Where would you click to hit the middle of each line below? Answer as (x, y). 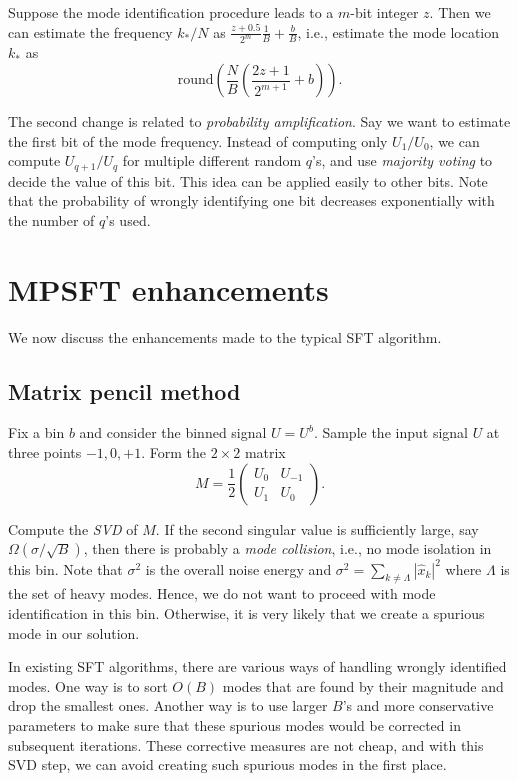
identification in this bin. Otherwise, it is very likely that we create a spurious (246, 613)
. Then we (460, 12)
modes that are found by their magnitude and (363, 685)
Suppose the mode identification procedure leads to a (171, 12)
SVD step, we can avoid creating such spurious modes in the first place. (227, 764)
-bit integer (384, 12)
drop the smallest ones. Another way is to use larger (168, 705)
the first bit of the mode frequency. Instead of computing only (198, 140)
